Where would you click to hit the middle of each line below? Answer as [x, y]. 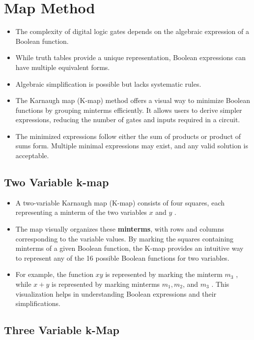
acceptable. [32, 155]
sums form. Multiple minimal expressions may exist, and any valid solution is [132, 146]
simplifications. [38, 303]
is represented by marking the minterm [164, 274]
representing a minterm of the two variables [81, 212]
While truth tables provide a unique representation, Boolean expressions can [131, 57]
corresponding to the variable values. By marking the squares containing [125, 238]
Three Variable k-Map [62, 330]
